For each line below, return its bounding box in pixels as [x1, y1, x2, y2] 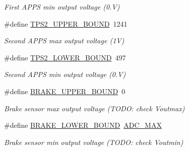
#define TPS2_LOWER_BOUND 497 [4, 52, 126, 62]
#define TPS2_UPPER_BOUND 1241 [4, 18, 128, 29]
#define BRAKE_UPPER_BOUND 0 [4, 86, 125, 96]
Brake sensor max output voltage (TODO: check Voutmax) [4, 103, 185, 113]
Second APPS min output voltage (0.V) [4, 69, 126, 80]
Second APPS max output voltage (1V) [4, 35, 124, 46]
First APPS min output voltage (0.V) [4, 2, 120, 12]
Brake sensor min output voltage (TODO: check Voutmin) [4, 136, 183, 147]
